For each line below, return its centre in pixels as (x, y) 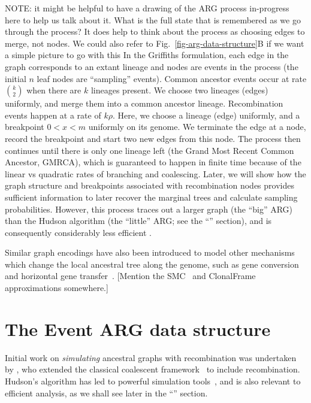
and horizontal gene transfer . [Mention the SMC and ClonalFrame (130, 276)
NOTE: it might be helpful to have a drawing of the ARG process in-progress (147, 8)
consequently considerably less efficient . (78, 232)
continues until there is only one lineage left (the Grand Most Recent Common (150, 150)
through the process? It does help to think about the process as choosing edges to (155, 31)
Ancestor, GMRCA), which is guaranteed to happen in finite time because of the (153, 162)
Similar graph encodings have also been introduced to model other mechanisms (150, 252)
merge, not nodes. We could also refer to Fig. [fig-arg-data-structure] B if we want (155, 43)
